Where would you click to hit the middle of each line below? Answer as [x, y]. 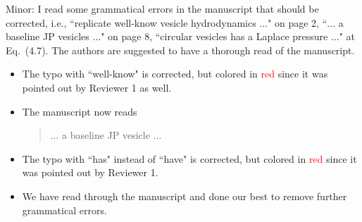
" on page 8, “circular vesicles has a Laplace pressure [214, 36]
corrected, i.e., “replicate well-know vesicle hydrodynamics [131, 22]
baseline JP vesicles [48, 36]
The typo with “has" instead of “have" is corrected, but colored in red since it [189, 158]
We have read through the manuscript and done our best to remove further [185, 196]
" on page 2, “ [298, 22]
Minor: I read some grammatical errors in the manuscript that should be [162, 8]
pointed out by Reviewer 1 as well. [97, 87]
